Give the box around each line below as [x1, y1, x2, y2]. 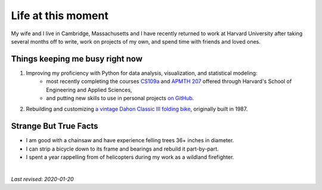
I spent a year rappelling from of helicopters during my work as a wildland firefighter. [26, 154, 234, 161]
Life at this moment [11, 9, 109, 22]
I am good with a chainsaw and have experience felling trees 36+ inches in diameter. [26, 137, 234, 144]
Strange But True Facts [11, 121, 98, 131]
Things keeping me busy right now [11, 54, 143, 64]
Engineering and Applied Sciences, [46, 86, 132, 93]
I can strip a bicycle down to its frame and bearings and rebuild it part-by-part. [26, 145, 219, 152]
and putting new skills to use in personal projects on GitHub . [46, 94, 194, 102]
